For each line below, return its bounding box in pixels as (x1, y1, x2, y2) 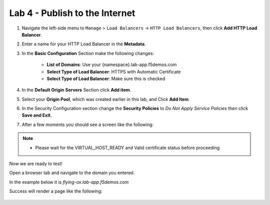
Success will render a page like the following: (9, 188, 102, 194)
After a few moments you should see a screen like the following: (21, 121, 154, 127)
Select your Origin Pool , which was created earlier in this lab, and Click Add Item (21, 96, 189, 102)
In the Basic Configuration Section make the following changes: (21, 50, 154, 56)
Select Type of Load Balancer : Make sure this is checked (46, 75, 165, 81)
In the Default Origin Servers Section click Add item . (21, 87, 131, 93)
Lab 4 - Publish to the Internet (9, 7, 135, 18)
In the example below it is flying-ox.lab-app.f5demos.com (9, 179, 129, 185)
